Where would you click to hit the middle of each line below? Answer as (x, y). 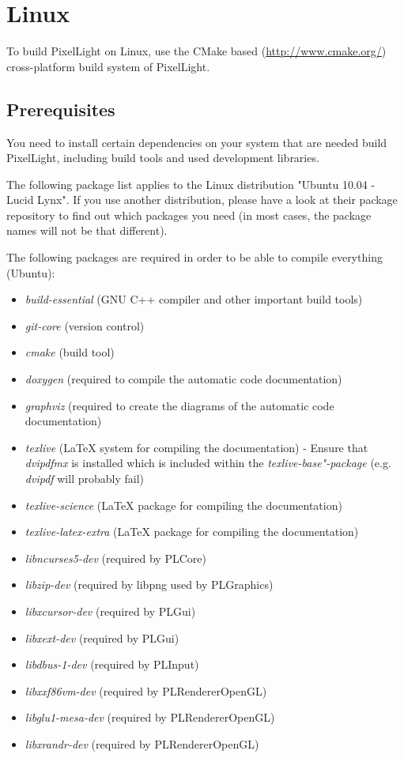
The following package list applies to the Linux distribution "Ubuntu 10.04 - (191, 184)
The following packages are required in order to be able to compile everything (194, 257)
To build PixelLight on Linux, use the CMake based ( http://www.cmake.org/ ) (196, 51)
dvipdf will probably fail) (85, 479)
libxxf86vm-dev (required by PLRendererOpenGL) (146, 690)
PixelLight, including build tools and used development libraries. (163, 158)
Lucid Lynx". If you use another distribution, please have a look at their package (202, 200)
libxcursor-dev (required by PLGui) (110, 611)
